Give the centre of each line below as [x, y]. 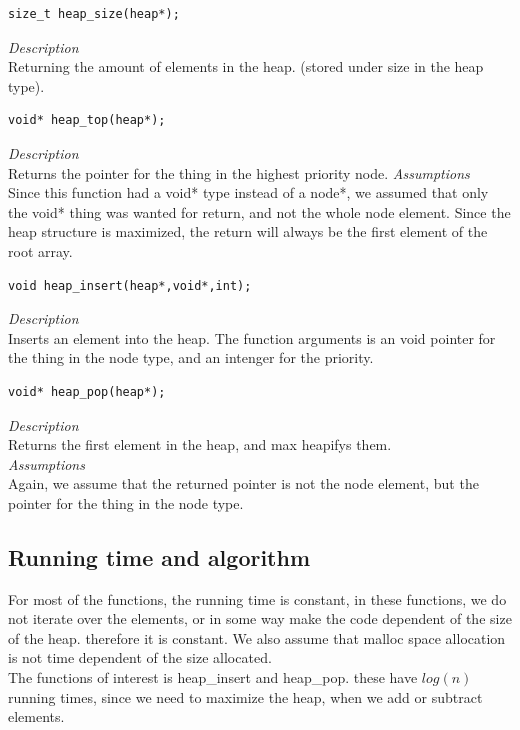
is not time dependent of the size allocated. [140, 657]
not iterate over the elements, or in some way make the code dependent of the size [260, 618]
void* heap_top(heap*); [87, 120]
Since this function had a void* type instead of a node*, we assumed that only [248, 192]
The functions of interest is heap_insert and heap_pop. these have [213, 677]
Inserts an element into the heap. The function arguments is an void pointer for [252, 337]
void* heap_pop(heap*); [87, 391]
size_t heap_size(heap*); [94, 14]
